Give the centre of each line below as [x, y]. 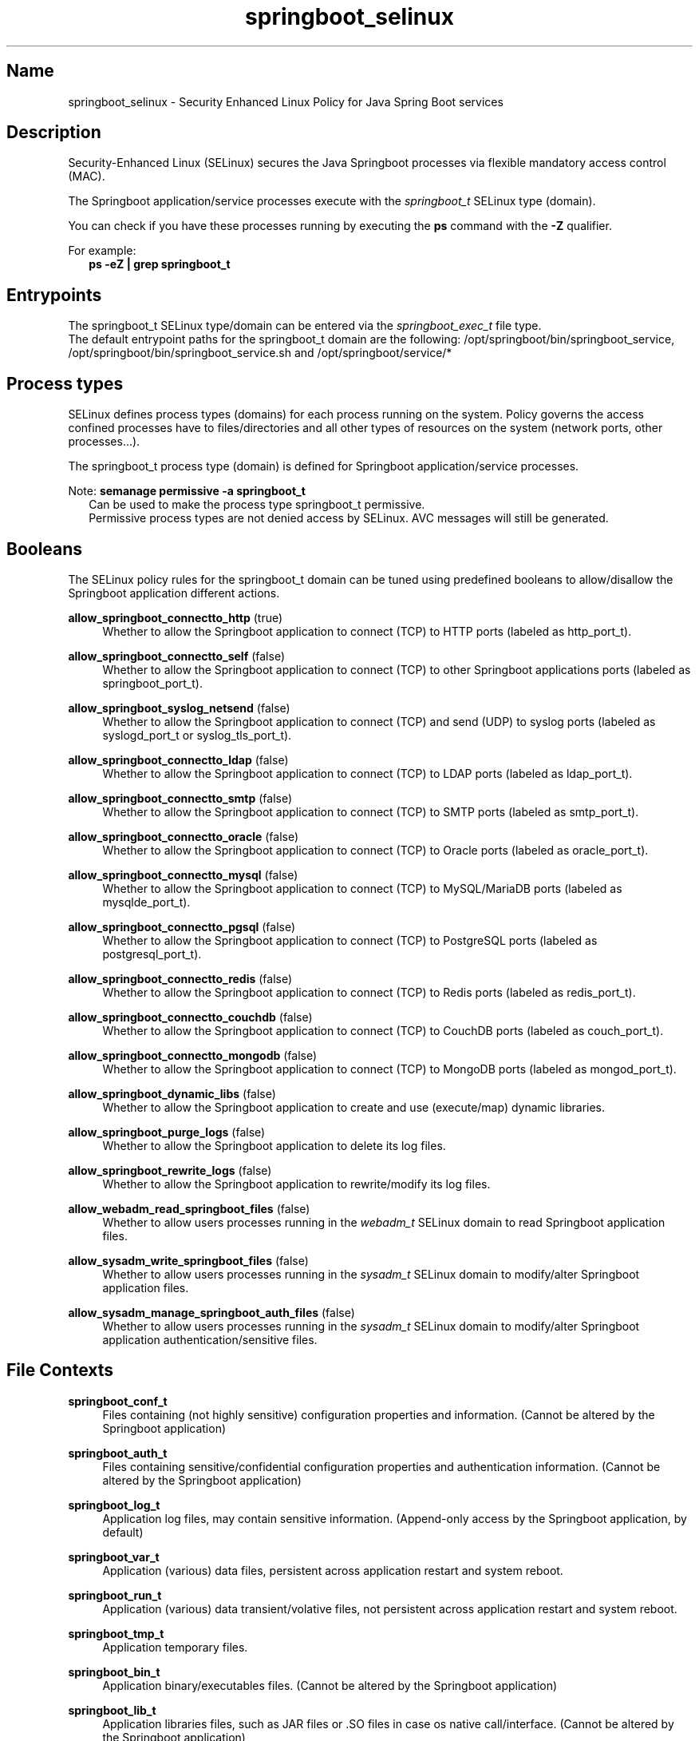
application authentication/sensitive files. [210, 1339]
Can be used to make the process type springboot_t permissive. [257, 505]
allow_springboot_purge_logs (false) [167, 1132]
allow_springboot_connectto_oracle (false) [184, 836]
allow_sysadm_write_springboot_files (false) [188, 1260]
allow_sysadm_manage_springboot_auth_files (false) [211, 1312]
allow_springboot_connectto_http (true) [176, 617]
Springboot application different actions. [174, 593]
